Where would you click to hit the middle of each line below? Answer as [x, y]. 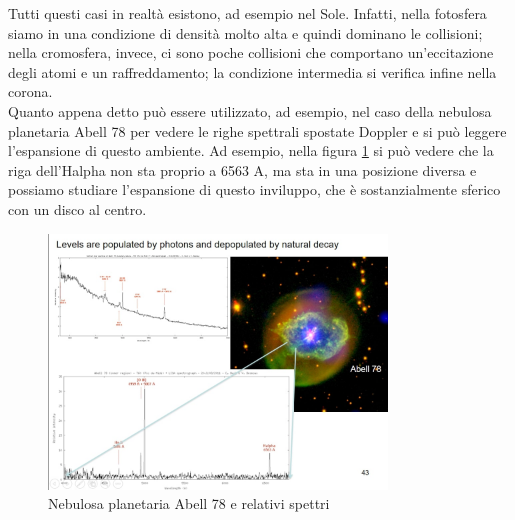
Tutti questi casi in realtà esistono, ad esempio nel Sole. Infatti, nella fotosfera [247, 13]
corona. [30, 91]
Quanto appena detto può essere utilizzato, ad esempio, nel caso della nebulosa [250, 110]
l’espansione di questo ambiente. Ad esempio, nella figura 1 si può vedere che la [251, 150]
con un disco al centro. [77, 208]
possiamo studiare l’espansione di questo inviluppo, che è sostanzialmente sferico [254, 189]
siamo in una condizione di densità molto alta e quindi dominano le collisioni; [245, 32]
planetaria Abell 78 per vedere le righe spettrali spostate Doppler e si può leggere [257, 130]
